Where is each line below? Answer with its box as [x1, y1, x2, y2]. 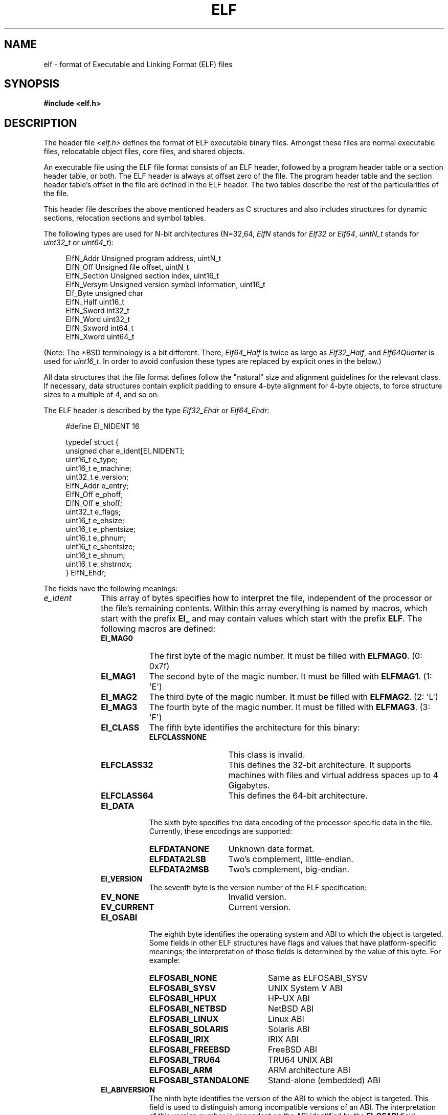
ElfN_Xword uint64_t [65, 332, 135, 341]
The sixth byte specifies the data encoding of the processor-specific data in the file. [149, 818, 433, 827]
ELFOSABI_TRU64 [149, 1055, 220, 1065]
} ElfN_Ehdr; [65, 568, 106, 577]
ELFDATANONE [149, 844, 209, 854]
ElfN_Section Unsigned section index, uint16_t [65, 271, 219, 281]
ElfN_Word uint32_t [65, 315, 130, 324]
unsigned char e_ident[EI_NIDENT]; [65, 446, 185, 456]
